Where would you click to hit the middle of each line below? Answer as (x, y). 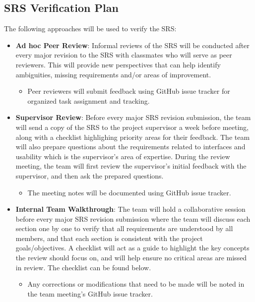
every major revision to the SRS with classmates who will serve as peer (124, 55)
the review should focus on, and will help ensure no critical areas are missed (131, 258)
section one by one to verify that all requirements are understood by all (124, 228)
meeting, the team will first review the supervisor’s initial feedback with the (131, 166)
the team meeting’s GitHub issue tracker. (90, 293)
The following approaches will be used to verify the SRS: (90, 29)
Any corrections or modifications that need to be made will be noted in (136, 284)
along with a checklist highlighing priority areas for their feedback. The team (133, 137)
